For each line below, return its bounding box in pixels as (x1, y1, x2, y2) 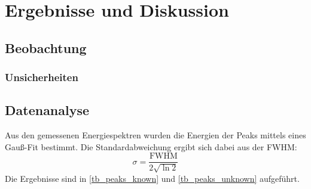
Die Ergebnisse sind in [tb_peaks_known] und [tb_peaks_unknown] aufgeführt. (5, 172, 300, 184)
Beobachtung (5, 38, 87, 57)
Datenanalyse (5, 101, 90, 119)
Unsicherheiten (5, 70, 78, 85)
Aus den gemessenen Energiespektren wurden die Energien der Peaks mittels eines (5, 129, 306, 141)
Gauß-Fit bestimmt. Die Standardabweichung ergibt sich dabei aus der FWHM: (5, 140, 297, 153)
